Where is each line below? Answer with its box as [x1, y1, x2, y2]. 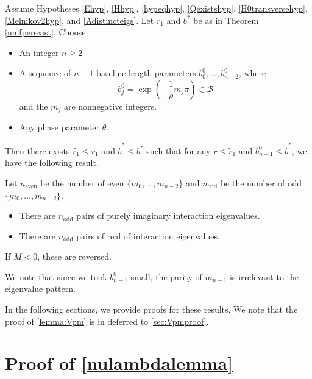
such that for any [146, 144, 211, 157]
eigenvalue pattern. [5, 282, 76, 295]
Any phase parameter [19, 121, 100, 133]
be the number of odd [220, 176, 302, 189]
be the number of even [40, 176, 124, 189]
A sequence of [19, 66, 71, 79]
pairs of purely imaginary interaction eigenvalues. [76, 209, 260, 222]
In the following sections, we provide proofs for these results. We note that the [5, 303, 298, 316]
